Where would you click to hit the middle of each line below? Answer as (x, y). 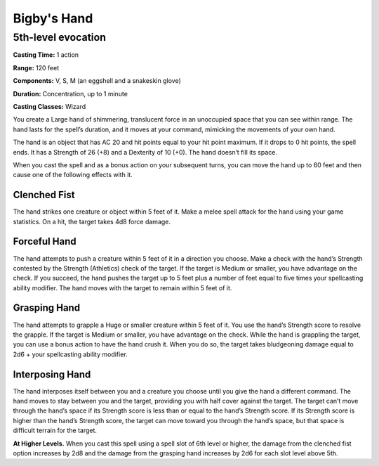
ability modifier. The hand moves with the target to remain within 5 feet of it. (122, 287)
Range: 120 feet (36, 67)
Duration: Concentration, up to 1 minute (70, 93)
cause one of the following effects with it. (73, 175)
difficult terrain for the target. (55, 431)
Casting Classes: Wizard (49, 106)
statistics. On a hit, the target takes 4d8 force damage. (92, 221)
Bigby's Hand (53, 18)
